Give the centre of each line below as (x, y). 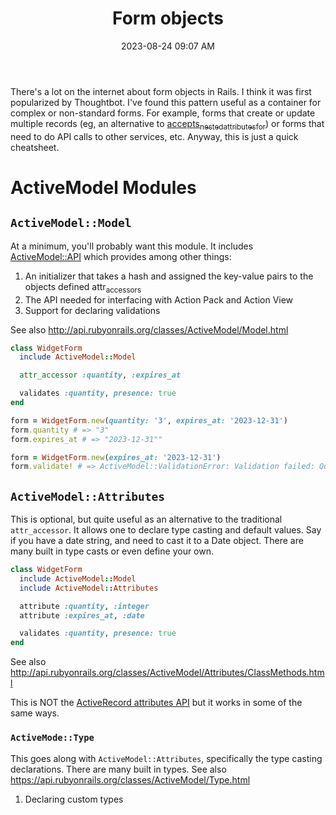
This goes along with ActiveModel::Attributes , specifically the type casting (166, 758)
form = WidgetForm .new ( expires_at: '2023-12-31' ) (116, 457)
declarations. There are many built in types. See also (118, 769)
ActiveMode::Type (52, 738)
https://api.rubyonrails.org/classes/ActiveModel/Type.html (130, 779)
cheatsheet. (35, 147)
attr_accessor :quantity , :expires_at (100, 375)
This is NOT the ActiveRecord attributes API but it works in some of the (156, 703)
